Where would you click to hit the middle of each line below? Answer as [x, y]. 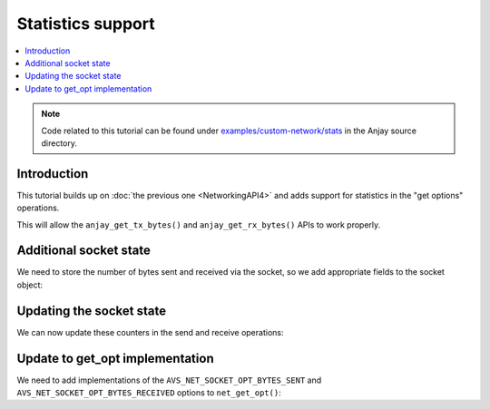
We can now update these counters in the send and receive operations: [150, 332]
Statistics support [86, 24]
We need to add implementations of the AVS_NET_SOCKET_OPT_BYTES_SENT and [169, 380]
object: [30, 285]
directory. [59, 143]
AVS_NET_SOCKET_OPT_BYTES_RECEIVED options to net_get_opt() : [149, 393]
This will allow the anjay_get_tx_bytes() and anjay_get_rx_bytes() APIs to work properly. [199, 224]
